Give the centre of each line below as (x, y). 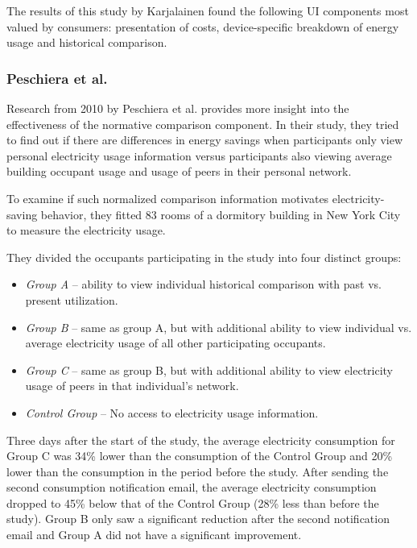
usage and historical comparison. (87, 42)
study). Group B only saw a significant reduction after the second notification (198, 519)
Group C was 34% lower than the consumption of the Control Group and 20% (200, 456)
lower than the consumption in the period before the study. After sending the (198, 471)
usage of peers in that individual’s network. (132, 386)
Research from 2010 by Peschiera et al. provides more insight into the (178, 108)
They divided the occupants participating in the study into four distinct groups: (204, 257)
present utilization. (72, 299)
